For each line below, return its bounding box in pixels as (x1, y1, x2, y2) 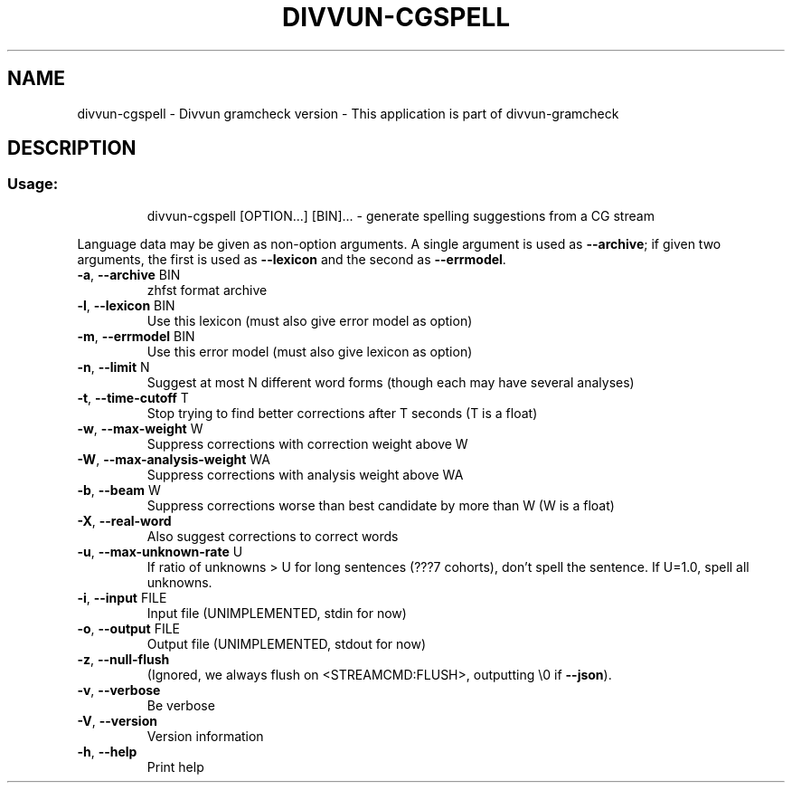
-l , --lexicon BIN (77, 297, 175, 313)
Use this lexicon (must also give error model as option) (146, 312, 473, 328)
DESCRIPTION (7, 137, 137, 160)
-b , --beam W (77, 481, 161, 498)
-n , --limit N (77, 358, 150, 375)
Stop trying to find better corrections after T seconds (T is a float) (146, 405, 538, 421)
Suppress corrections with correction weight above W (146, 435, 468, 452)
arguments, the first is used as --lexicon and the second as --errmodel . (77, 251, 506, 267)
